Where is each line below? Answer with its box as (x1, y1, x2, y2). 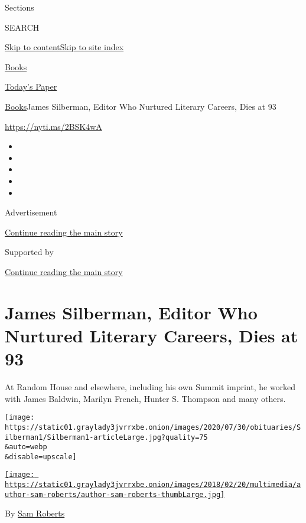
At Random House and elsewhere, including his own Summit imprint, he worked (5, 381, 296, 393)
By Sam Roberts (5, 507, 65, 519)
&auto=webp (5, 443, 47, 452)
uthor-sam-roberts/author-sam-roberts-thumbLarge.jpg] (5, 490, 225, 499)
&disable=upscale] (5, 452, 77, 461)
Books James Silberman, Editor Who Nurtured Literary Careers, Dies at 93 (5, 100, 276, 112)
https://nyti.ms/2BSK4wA (5, 120, 102, 132)
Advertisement (5, 206, 57, 218)
